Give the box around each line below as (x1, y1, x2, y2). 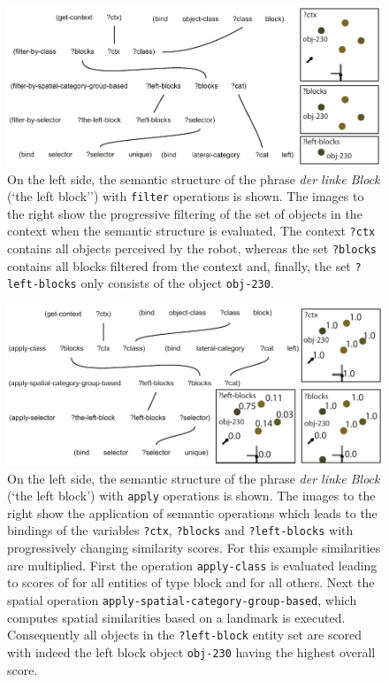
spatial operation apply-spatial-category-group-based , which (7, 590, 357, 608)
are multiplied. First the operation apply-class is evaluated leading (7, 555, 378, 574)
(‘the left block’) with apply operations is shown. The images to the (7, 486, 376, 505)
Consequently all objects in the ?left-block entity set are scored (7, 625, 362, 644)
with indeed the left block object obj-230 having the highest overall (7, 642, 376, 661)
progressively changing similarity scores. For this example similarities (7, 539, 381, 557)
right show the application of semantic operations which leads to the (7, 503, 378, 522)
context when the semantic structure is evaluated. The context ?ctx (7, 221, 376, 240)
